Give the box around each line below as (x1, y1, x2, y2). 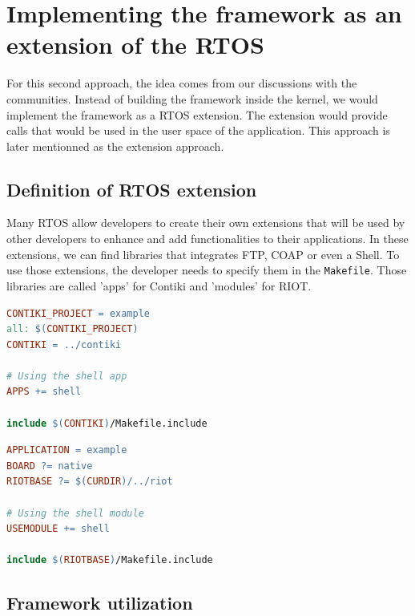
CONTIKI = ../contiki (6, 338, 122, 351)
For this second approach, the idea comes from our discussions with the (6, 75, 357, 91)
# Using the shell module (6, 507, 144, 519)
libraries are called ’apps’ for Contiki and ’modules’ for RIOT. (6, 277, 312, 294)
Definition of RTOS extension (6, 176, 257, 201)
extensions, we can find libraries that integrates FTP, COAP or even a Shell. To (6, 245, 400, 262)
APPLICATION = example (6, 444, 127, 456)
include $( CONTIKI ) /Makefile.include (6, 417, 207, 429)
